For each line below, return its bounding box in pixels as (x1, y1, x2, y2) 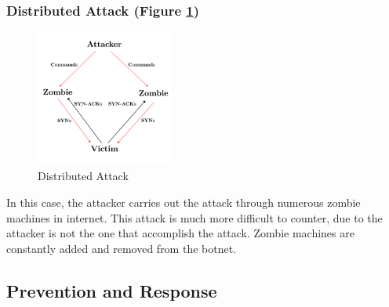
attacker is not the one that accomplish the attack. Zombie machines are (6, 225, 354, 241)
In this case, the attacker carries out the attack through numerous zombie (6, 194, 361, 210)
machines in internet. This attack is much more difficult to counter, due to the (6, 209, 383, 226)
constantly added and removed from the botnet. (6, 240, 237, 256)
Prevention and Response (6, 278, 217, 302)
